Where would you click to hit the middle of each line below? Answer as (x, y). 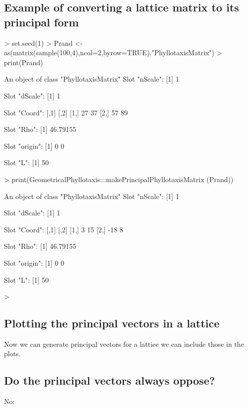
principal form (41, 22)
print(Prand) (24, 62)
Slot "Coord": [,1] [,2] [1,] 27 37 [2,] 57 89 (66, 112)
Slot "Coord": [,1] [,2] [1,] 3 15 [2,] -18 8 (64, 229)
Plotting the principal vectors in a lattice (112, 323)
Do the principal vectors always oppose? (110, 380)
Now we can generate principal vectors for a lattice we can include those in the (124, 344)
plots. (12, 354)
